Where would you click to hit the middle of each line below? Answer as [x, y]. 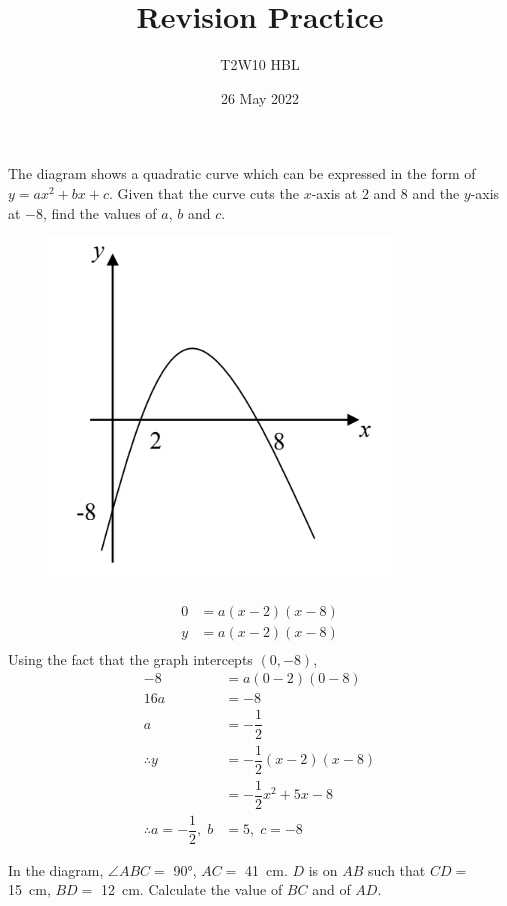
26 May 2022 [260, 97]
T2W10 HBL [260, 64]
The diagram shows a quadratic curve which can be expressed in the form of [242, 173]
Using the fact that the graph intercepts [130, 658]
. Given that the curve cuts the [203, 192]
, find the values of [100, 212]
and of [331, 889]
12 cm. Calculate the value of [191, 889]
